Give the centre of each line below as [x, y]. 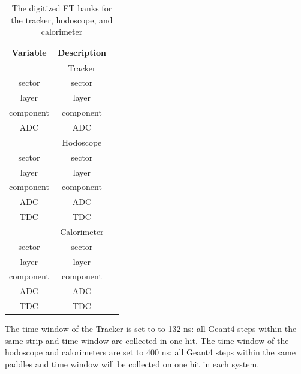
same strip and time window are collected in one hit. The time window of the [147, 340]
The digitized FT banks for [62, 8]
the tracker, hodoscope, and [62, 19]
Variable [29, 52]
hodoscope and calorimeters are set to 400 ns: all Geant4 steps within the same [150, 352]
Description [82, 52]
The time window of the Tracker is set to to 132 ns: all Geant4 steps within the [151, 329]
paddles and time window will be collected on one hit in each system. [132, 364]
